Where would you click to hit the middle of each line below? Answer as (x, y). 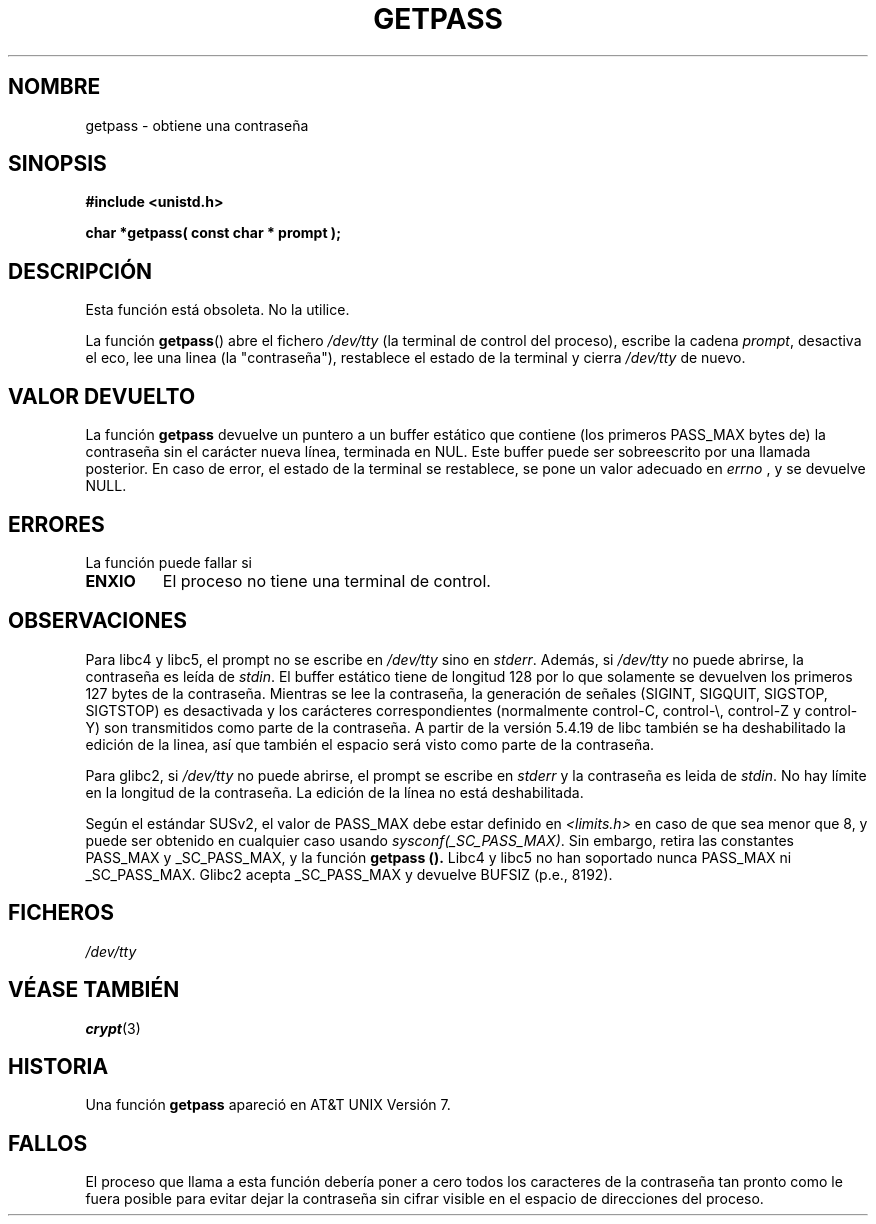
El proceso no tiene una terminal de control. (326, 580)
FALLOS (48, 1143)
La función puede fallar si (168, 562)
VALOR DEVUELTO (102, 396)
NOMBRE (54, 87)
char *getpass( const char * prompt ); (213, 233)
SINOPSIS (57, 164)
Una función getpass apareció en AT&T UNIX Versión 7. (268, 1105)
